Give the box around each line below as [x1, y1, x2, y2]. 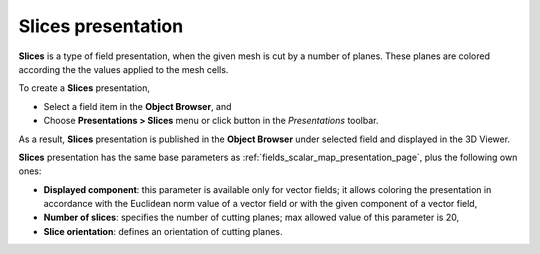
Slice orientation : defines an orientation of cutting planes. [43, 225, 284, 237]
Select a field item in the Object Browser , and [43, 100, 232, 112]
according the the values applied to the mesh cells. [18, 63, 229, 75]
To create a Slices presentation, [18, 82, 150, 94]
